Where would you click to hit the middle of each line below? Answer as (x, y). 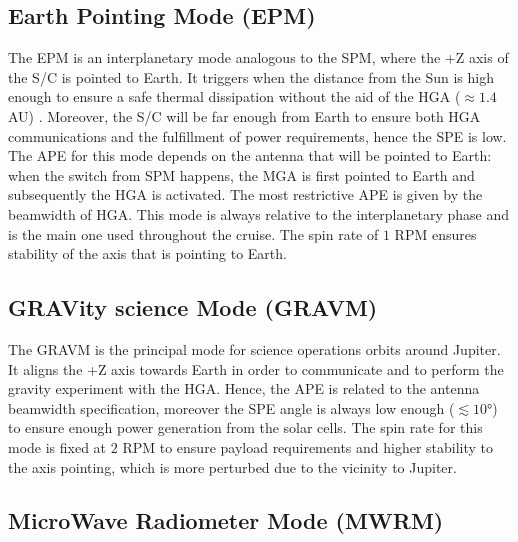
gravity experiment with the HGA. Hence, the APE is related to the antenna (244, 388)
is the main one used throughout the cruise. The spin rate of (193, 233)
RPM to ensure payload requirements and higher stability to (308, 446)
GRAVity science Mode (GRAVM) (193, 307)
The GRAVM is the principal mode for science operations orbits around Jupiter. (254, 348)
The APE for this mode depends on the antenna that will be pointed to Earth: (250, 155)
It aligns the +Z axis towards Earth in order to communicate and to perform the (256, 368)
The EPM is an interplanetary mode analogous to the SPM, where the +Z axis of (258, 57)
